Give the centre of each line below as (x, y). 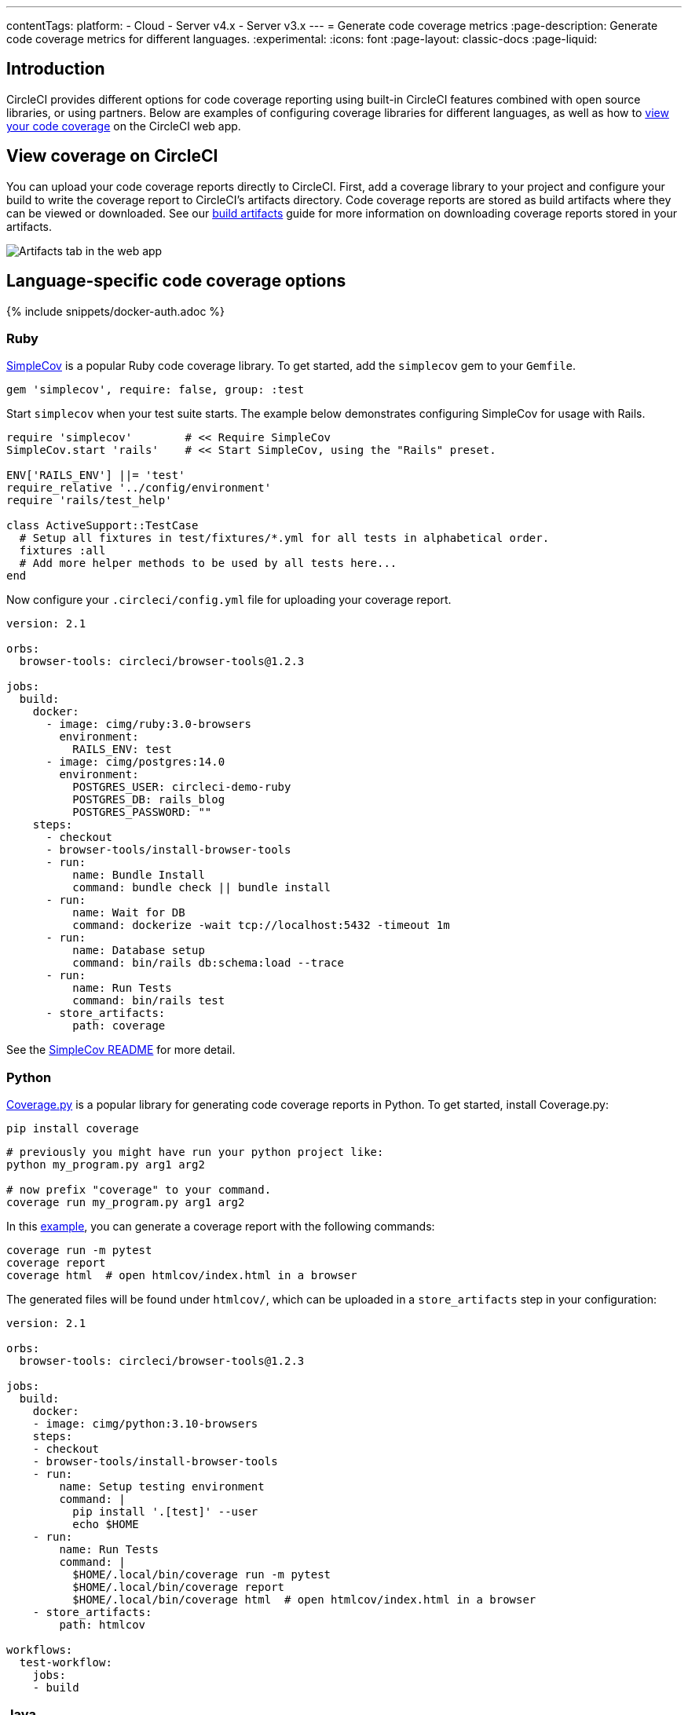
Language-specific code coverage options (176, 281)
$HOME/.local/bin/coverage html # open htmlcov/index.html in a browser (304, 1600)
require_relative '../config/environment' (139, 488)
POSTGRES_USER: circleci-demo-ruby (182, 787)
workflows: (40, 1650)
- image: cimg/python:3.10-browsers (145, 1424)
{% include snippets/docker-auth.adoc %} (116, 311)
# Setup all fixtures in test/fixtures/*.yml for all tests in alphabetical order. (284, 538)
